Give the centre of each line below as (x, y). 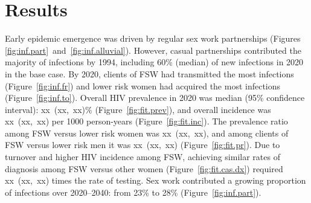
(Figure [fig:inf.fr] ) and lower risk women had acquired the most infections (143, 85)
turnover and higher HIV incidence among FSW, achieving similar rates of (143, 157)
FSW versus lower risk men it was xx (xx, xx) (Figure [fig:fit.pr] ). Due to (143, 145)
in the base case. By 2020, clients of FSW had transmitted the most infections (149, 73)
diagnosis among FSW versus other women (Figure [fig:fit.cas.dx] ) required (144, 168)
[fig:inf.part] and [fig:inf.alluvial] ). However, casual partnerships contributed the (153, 50)
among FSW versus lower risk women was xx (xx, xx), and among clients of (147, 133)
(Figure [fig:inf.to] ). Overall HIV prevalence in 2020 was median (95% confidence (155, 98)
